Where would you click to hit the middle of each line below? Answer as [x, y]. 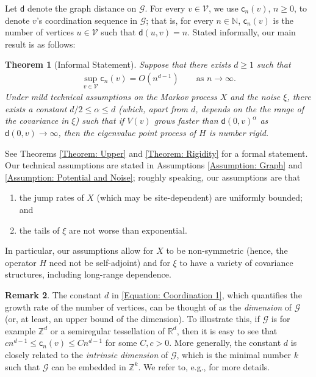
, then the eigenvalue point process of [127, 132]
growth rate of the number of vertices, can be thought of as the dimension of [149, 307]
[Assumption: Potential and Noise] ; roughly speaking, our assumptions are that [153, 177]
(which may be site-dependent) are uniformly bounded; [199, 197]
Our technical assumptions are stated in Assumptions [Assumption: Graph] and [154, 165]
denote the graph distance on [82, 8]
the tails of [39, 230]
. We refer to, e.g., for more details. [204, 366]
